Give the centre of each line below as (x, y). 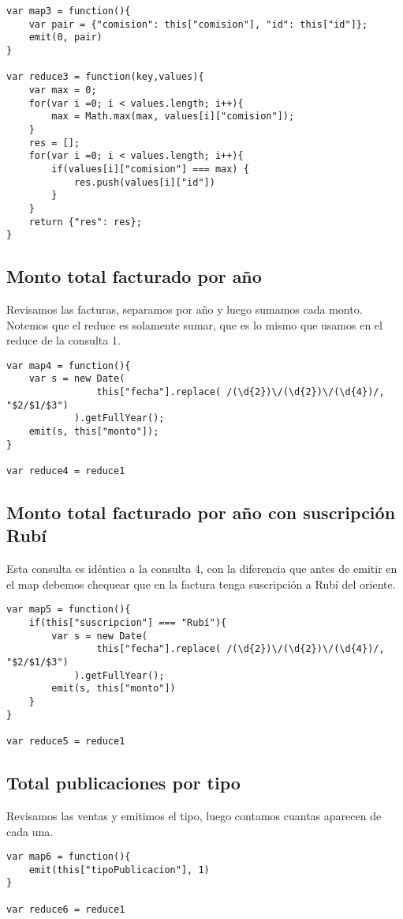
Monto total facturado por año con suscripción (201, 512)
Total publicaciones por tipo (123, 783)
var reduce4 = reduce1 (66, 471)
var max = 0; (63, 90)
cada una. (30, 831)
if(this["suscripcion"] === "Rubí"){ (128, 623)
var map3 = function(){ (69, 11)
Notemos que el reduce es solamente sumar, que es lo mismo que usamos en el (194, 324)
